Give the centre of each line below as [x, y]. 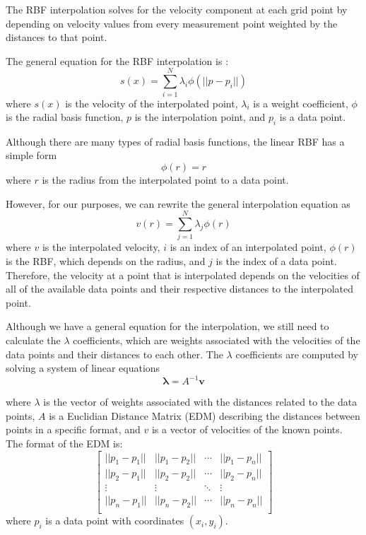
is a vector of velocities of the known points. [247, 429]
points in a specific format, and [73, 429]
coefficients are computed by [297, 354]
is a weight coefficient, [301, 103]
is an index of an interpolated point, [248, 247]
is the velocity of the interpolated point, [152, 103]
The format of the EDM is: [64, 443]
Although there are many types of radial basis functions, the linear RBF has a [175, 141]
